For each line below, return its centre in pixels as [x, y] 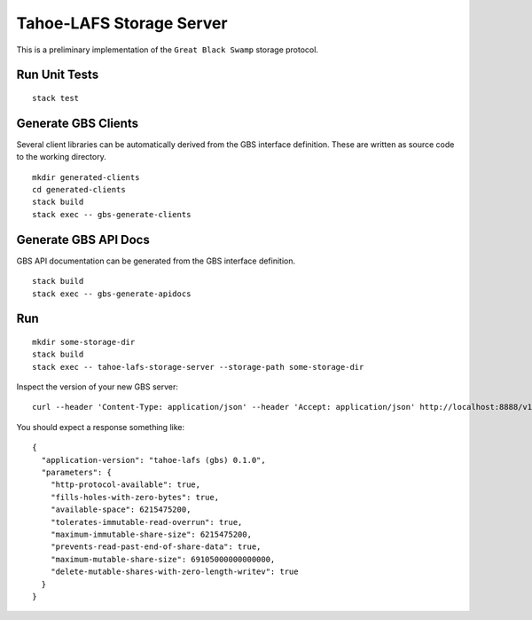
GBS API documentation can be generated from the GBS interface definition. [156, 261]
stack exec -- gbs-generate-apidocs [112, 294]
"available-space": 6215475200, [121, 510]
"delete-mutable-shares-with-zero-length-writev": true [174, 572]
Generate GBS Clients [78, 123]
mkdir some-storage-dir [84, 342]
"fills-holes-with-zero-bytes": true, [135, 497]
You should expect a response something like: [101, 427]
